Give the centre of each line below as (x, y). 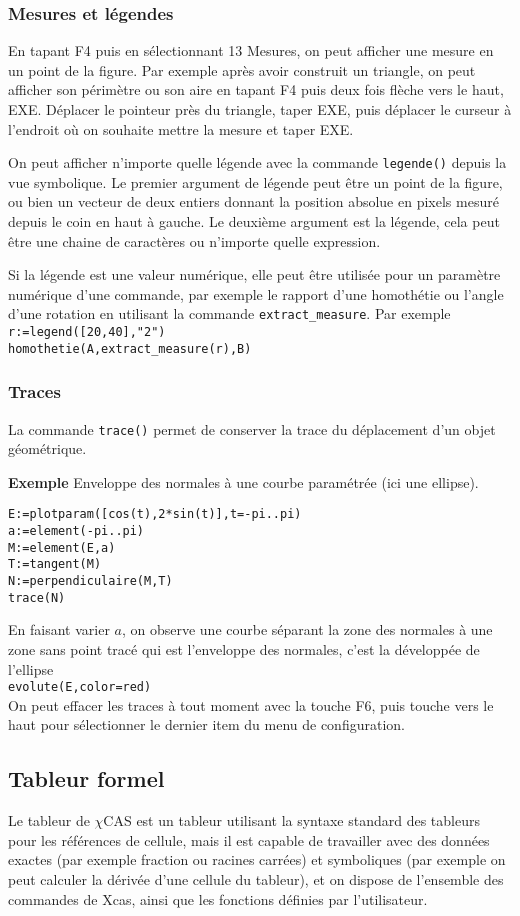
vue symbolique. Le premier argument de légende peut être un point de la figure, (255, 181)
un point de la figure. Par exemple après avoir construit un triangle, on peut (242, 69)
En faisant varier (59, 629)
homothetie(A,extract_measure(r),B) (130, 348)
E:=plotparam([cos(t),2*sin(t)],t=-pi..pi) (155, 514)
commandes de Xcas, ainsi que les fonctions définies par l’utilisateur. (218, 898)
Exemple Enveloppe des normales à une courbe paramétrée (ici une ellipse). (243, 481)
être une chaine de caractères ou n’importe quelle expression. (194, 240)
